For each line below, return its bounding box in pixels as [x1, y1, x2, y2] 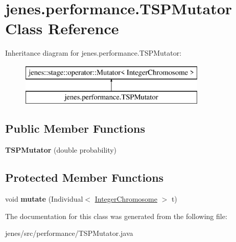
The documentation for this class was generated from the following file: [5, 210, 227, 221]
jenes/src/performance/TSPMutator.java [5, 228, 133, 238]
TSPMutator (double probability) [5, 144, 117, 155]
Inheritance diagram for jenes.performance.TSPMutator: [5, 47, 182, 58]
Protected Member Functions [5, 170, 164, 185]
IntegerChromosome [95, 193, 157, 204]
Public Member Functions [5, 120, 145, 136]
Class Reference [5, 18, 119, 39]
